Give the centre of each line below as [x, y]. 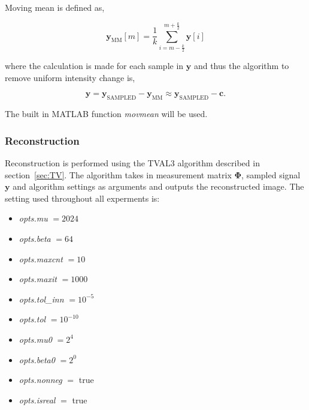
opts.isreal [37, 399]
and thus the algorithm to [241, 66]
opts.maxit [38, 279]
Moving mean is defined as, [55, 7]
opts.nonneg [40, 380]
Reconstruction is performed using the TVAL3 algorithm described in [132, 162]
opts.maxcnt [41, 258]
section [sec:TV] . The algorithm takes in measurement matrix [118, 174]
